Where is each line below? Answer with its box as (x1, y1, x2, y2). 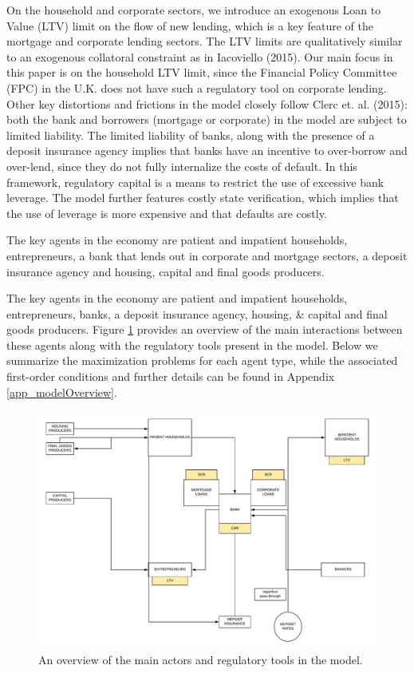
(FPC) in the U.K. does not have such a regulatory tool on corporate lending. (6, 79, 387, 96)
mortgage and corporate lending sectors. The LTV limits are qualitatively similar (6, 33, 403, 49)
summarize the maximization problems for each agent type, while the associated (6, 352, 398, 369)
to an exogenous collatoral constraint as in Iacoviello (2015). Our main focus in (6, 48, 393, 65)
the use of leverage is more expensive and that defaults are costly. (6, 204, 327, 221)
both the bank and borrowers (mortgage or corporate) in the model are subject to (6, 111, 407, 128)
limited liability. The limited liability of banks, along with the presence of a (6, 126, 375, 143)
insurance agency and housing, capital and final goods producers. (6, 263, 325, 279)
